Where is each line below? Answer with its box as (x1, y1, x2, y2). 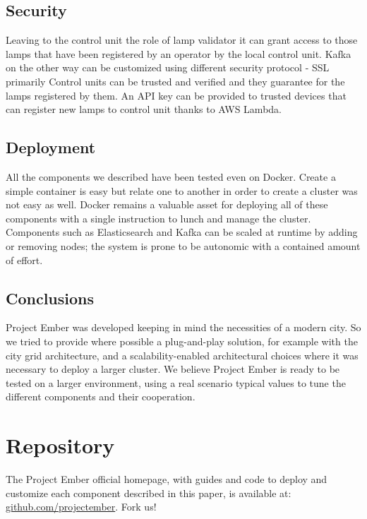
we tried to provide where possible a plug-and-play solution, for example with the (6, 333, 358, 348)
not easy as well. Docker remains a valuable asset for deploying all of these (6, 197, 328, 212)
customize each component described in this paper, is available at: (6, 485, 291, 500)
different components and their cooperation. (6, 389, 195, 404)
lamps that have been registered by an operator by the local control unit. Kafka (6, 46, 351, 61)
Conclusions (6, 287, 95, 309)
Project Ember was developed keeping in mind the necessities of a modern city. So (6, 320, 361, 335)
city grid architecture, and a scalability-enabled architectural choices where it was (6, 347, 359, 362)
